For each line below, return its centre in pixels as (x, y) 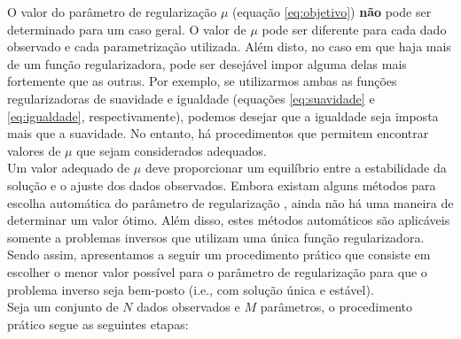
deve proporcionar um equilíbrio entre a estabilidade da (296, 168)
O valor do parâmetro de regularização (112, 12)
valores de (34, 150)
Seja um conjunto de (63, 307)
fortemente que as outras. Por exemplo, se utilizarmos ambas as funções (202, 81)
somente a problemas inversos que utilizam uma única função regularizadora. (216, 237)
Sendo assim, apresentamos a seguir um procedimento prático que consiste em (219, 254)
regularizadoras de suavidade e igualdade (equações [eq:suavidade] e (191, 98)
